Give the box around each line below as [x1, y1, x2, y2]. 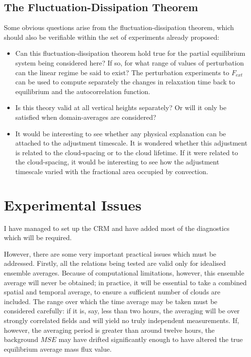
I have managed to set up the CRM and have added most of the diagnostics [4, 223, 230, 233]
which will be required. [4, 232, 72, 243]
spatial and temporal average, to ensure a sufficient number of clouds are [4, 287, 220, 297]
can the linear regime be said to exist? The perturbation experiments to [15, 67, 230, 77]
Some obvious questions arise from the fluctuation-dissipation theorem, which [4, 22, 234, 32]
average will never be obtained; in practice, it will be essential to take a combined [4, 277, 247, 287]
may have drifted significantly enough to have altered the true [58, 334, 243, 344]
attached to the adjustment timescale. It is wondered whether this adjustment [15, 138, 248, 148]
